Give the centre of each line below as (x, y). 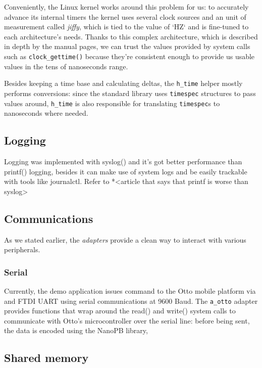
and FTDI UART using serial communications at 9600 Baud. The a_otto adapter (131, 301)
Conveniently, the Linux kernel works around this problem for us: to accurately (126, 7)
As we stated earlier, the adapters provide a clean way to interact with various (125, 239)
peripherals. (22, 249)
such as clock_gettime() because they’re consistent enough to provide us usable (129, 56)
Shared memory (46, 358)
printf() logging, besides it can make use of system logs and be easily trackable (126, 171)
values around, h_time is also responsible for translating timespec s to (112, 103)
